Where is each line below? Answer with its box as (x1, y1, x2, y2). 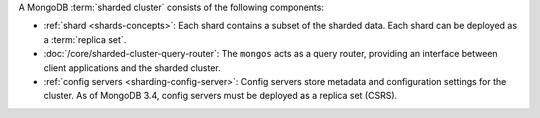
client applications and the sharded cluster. (43, 61, 221, 74)
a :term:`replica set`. (43, 33, 127, 45)
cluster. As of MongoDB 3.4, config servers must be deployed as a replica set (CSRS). (43, 90, 398, 102)
